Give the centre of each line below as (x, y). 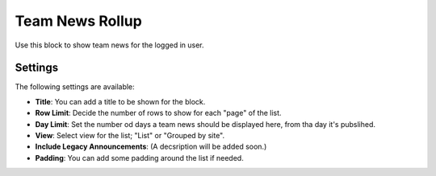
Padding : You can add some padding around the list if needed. (139, 158)
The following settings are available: (75, 87)
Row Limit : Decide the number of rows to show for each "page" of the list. (158, 113)
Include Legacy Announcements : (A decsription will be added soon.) (151, 147)
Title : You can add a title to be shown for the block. (120, 101)
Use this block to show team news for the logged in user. (110, 45)
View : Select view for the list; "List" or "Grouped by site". (130, 136)
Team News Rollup (79, 21)
